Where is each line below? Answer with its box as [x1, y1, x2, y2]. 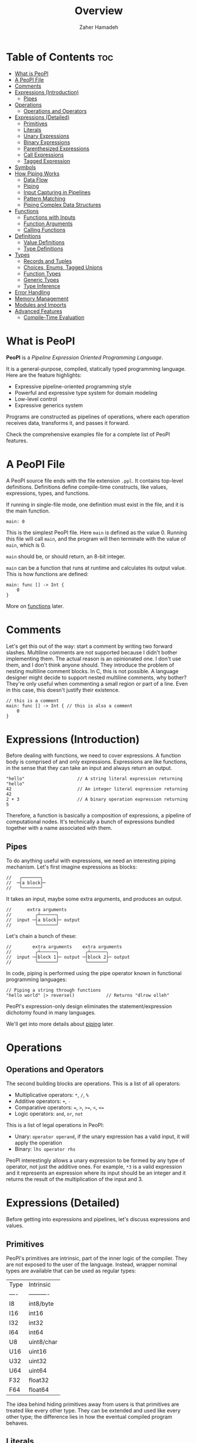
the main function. [6, 507, 51, 514]
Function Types [23, 270, 61, 277]
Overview [74, 4, 123, 18]
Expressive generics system [14, 401, 84, 408]
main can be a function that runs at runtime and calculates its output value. [6, 564, 186, 571]
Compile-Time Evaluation [23, 314, 85, 321]
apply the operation [14, 1139, 62, 1146]
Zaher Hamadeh [79, 24, 119, 31]
